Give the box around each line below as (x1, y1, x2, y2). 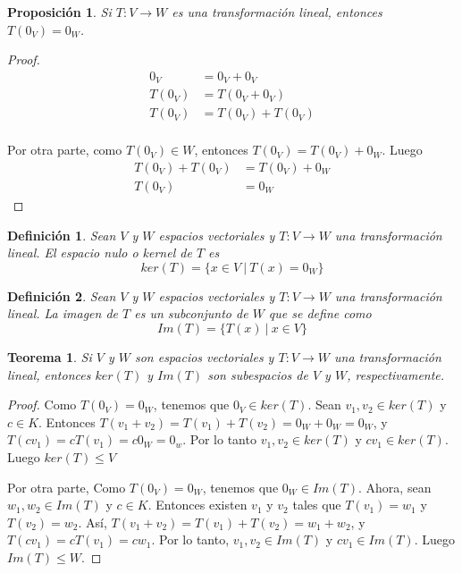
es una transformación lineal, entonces (172, 3, 382, 21)
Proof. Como (7, 395, 77, 414)
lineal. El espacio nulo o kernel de (7, 243, 192, 262)
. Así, (78, 512, 107, 531)
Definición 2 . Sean (7, 286, 116, 305)
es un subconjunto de (134, 304, 248, 323)
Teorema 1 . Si (7, 347, 92, 366)
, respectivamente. (347, 365, 445, 383)
